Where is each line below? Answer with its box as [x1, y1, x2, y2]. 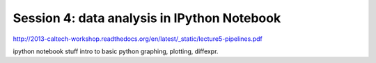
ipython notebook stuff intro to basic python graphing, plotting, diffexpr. [13, 47, 219, 55]
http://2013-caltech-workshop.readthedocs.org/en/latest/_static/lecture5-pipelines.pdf [13, 35, 263, 43]
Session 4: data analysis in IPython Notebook [13, 10, 281, 26]
